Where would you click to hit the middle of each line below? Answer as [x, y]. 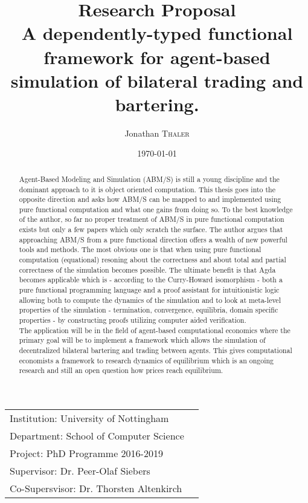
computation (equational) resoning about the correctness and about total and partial [152, 260]
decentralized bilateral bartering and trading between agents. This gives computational [156, 350]
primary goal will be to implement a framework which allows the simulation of [142, 340]
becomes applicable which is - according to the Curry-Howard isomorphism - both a [151, 280]
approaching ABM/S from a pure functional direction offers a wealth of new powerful [153, 239]
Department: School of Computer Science [97, 435]
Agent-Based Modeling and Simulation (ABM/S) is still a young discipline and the [149, 179]
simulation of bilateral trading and [157, 80]
